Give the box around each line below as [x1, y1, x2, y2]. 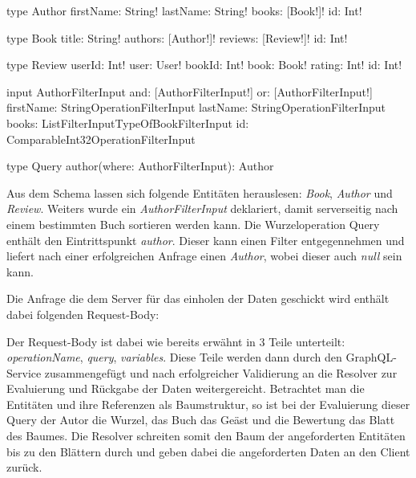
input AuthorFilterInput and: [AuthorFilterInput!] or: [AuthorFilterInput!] [6, 83, 373, 100]
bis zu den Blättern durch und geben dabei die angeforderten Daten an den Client [6, 443, 410, 460]
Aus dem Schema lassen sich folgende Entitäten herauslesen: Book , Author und [6, 184, 393, 201]
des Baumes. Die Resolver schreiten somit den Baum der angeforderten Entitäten [6, 427, 406, 444]
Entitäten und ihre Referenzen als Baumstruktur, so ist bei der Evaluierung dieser [6, 395, 410, 412]
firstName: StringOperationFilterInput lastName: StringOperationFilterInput [6, 99, 386, 116]
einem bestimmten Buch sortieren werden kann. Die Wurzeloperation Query [6, 215, 380, 232]
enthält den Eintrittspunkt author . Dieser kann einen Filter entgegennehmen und [6, 231, 405, 248]
